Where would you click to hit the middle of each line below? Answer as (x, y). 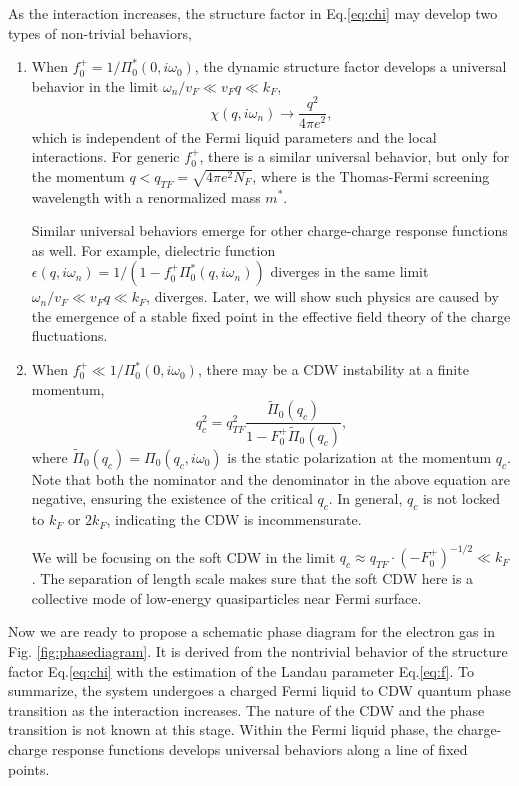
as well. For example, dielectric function (153, 249)
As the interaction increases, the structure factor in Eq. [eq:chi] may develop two (253, 13)
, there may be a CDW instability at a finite (333, 369)
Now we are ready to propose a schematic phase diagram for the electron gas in (251, 631)
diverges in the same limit (349, 271)
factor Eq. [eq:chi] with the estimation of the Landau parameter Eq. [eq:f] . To (241, 670)
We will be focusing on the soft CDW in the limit (183, 556)
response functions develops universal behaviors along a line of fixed (259, 749)
